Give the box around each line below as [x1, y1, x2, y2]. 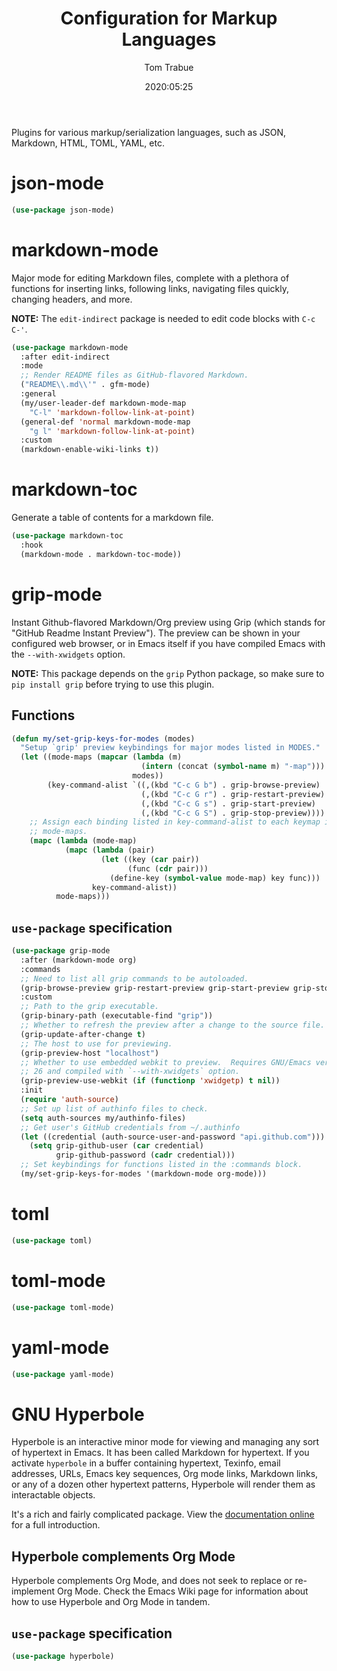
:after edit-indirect [20, 352, 111, 362]
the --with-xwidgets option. [11, 648, 126, 660]
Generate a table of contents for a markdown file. [11, 512, 214, 524]
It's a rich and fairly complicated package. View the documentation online [11, 1508, 315, 1521]
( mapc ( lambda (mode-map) [29, 836, 138, 846]
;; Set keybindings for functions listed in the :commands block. [20, 1160, 303, 1170]
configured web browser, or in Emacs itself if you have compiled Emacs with [11, 637, 326, 649]
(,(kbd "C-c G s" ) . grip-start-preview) [140, 798, 316, 809]
